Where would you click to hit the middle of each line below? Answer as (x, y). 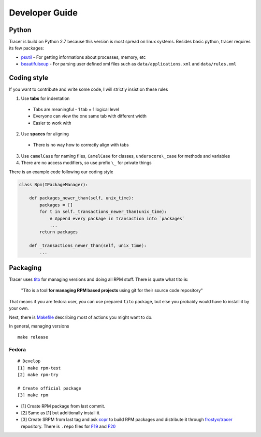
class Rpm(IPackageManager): (54, 185)
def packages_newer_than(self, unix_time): (81, 198)
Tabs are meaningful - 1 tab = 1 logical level (76, 109)
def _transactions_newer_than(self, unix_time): (88, 246)
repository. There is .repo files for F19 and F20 (68, 426)
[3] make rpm (33, 395)
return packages (59, 232)
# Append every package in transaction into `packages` (117, 218)
